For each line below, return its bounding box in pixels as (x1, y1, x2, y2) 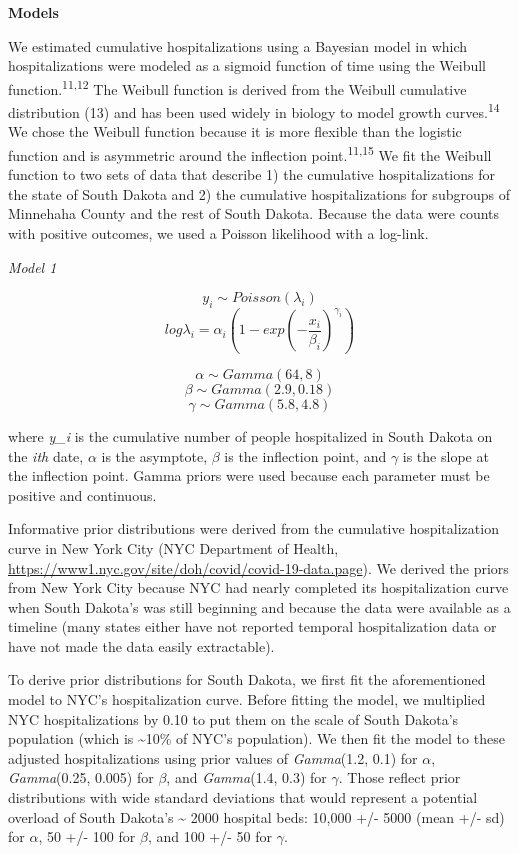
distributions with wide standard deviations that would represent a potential (8, 787, 478, 808)
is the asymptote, (101, 445, 208, 466)
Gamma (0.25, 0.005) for (8, 767, 154, 788)
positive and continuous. (8, 484, 157, 505)
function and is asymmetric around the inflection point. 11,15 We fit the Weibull (8, 141, 492, 165)
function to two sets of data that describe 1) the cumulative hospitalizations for (8, 164, 495, 185)
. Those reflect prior (338, 767, 461, 788)
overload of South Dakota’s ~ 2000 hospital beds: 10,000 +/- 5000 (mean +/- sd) (8, 806, 505, 827)
